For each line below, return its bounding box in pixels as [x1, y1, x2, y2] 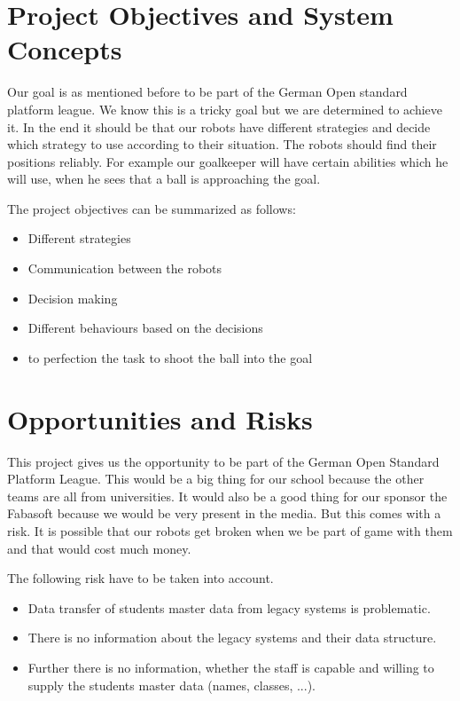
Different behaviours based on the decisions [27, 319, 263, 337]
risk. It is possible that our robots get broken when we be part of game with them [7, 521, 453, 540]
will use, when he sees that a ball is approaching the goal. [7, 169, 321, 188]
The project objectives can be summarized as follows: [7, 199, 296, 217]
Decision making [27, 288, 118, 307]
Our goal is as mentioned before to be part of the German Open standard [7, 83, 408, 101]
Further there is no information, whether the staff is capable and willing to [27, 658, 434, 676]
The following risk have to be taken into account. [7, 569, 274, 587]
